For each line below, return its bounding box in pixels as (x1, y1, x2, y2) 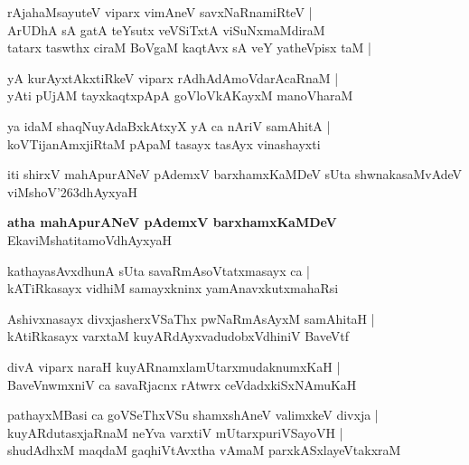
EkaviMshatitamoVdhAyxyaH (7, 230, 172, 249)
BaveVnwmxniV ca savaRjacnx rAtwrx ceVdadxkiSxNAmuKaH (7, 375, 357, 394)
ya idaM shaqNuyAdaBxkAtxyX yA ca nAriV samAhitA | (7, 116, 331, 135)
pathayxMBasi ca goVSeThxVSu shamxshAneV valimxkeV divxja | (7, 405, 379, 424)
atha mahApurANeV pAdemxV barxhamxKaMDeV (7, 213, 337, 232)
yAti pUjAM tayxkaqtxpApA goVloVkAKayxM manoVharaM (7, 86, 353, 105)
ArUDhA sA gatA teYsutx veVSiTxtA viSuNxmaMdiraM (7, 20, 325, 39)
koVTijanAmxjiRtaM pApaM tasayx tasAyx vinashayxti (7, 134, 321, 153)
